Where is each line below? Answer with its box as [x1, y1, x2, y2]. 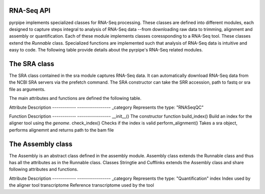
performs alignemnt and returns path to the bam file [9, 127, 114, 133]
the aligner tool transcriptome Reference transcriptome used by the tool [9, 182, 154, 188]
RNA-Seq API [9, 6, 51, 15]
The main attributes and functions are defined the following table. [9, 96, 142, 101]
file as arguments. [9, 86, 46, 92]
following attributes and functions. [9, 167, 79, 172]
